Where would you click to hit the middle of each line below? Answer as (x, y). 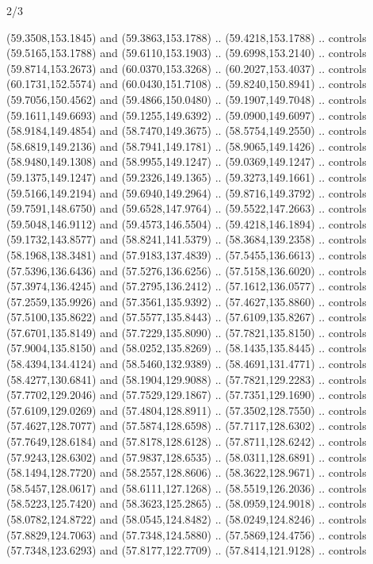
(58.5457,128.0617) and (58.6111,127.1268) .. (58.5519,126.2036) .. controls (186, 487)
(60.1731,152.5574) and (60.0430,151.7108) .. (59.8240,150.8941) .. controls (186, 84)
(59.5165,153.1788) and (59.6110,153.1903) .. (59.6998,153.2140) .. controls (186, 53)
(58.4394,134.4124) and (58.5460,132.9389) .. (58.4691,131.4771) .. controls (186, 364)
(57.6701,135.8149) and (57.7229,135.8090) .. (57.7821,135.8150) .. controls (186, 332)
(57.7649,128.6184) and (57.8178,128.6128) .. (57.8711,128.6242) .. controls (186, 441)
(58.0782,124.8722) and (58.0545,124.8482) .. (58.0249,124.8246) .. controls (186, 519)
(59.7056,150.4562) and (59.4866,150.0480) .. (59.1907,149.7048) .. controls (186, 99)
